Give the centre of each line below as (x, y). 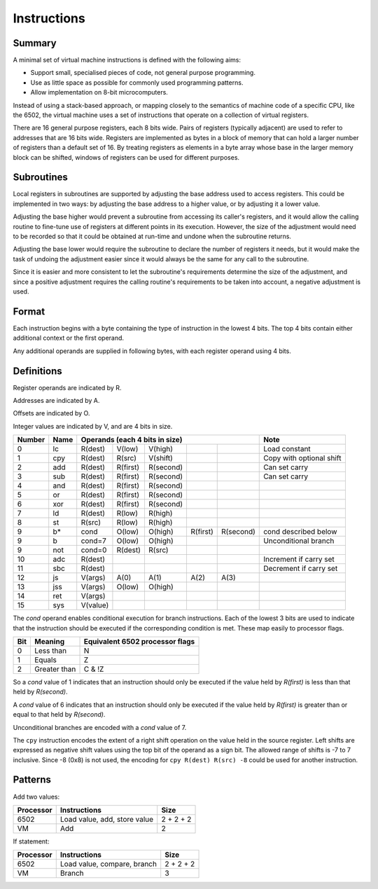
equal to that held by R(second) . (59, 715)
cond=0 (94, 550)
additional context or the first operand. (69, 338)
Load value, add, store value (107, 819)
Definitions (37, 371)
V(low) (127, 449)
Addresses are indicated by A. (56, 400)
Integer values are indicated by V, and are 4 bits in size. (93, 426)
